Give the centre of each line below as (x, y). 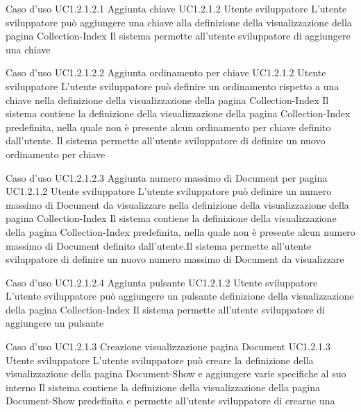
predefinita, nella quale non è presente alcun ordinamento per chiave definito (168, 127)
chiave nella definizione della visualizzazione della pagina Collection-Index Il (167, 100)
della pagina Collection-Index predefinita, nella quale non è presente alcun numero (180, 231)
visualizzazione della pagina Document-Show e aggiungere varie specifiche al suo (176, 374)
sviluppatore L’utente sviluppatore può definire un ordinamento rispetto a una (173, 86)
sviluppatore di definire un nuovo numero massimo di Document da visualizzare (175, 259)
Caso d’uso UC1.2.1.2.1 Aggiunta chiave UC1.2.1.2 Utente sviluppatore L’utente (176, 8)
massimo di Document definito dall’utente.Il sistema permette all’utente (159, 245)
